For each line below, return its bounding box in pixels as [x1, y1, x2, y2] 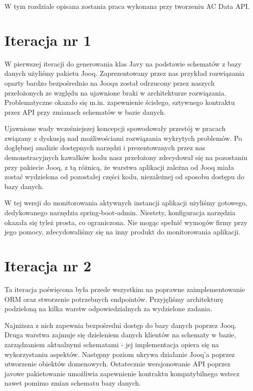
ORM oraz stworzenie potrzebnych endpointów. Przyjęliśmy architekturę [4, 293, 223, 304]
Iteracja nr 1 [4, 30, 91, 50]
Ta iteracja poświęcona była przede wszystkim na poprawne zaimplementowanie [4, 284, 245, 294]
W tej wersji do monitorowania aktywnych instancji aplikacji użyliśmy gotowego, [4, 197, 248, 208]
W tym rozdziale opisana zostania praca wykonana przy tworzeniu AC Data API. [4, 1, 250, 11]
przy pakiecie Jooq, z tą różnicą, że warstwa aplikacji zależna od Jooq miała [4, 162, 234, 172]
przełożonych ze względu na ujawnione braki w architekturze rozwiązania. [4, 87, 226, 98]
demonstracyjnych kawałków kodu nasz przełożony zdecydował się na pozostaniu [4, 152, 248, 163]
